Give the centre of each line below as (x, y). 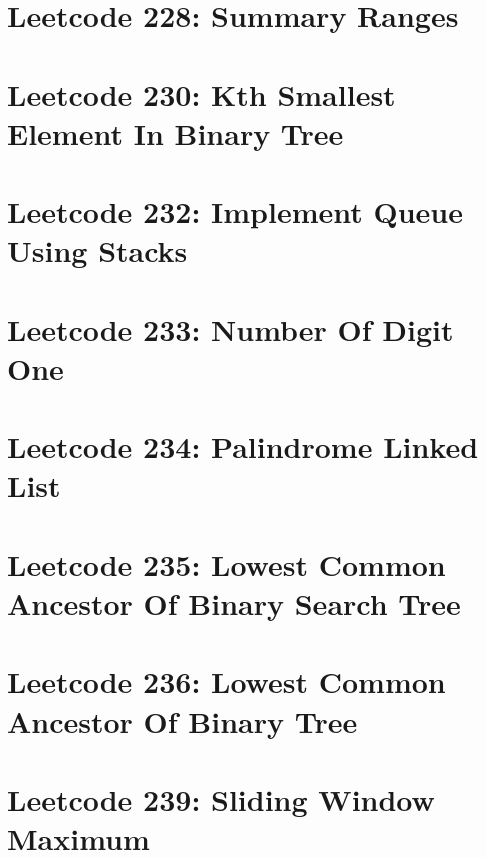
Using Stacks (97, 250)
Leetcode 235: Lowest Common (226, 563)
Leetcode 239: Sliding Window (221, 798)
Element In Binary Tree (175, 132)
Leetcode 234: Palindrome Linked (243, 446)
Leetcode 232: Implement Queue (235, 211)
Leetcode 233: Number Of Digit (230, 328)
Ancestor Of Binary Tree (182, 720)
